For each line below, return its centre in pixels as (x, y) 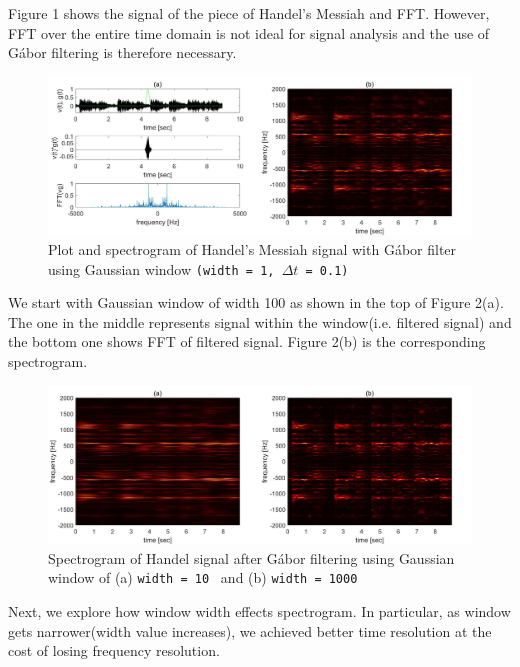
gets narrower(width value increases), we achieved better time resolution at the (250, 630)
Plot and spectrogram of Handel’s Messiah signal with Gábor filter (252, 248)
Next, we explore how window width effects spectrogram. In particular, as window (259, 611)
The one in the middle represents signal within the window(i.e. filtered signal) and (260, 321)
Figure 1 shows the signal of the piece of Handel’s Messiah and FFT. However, (249, 13)
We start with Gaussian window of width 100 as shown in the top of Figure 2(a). (256, 302)
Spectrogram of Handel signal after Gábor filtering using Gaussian (251, 557)
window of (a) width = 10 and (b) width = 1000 (203, 577)
